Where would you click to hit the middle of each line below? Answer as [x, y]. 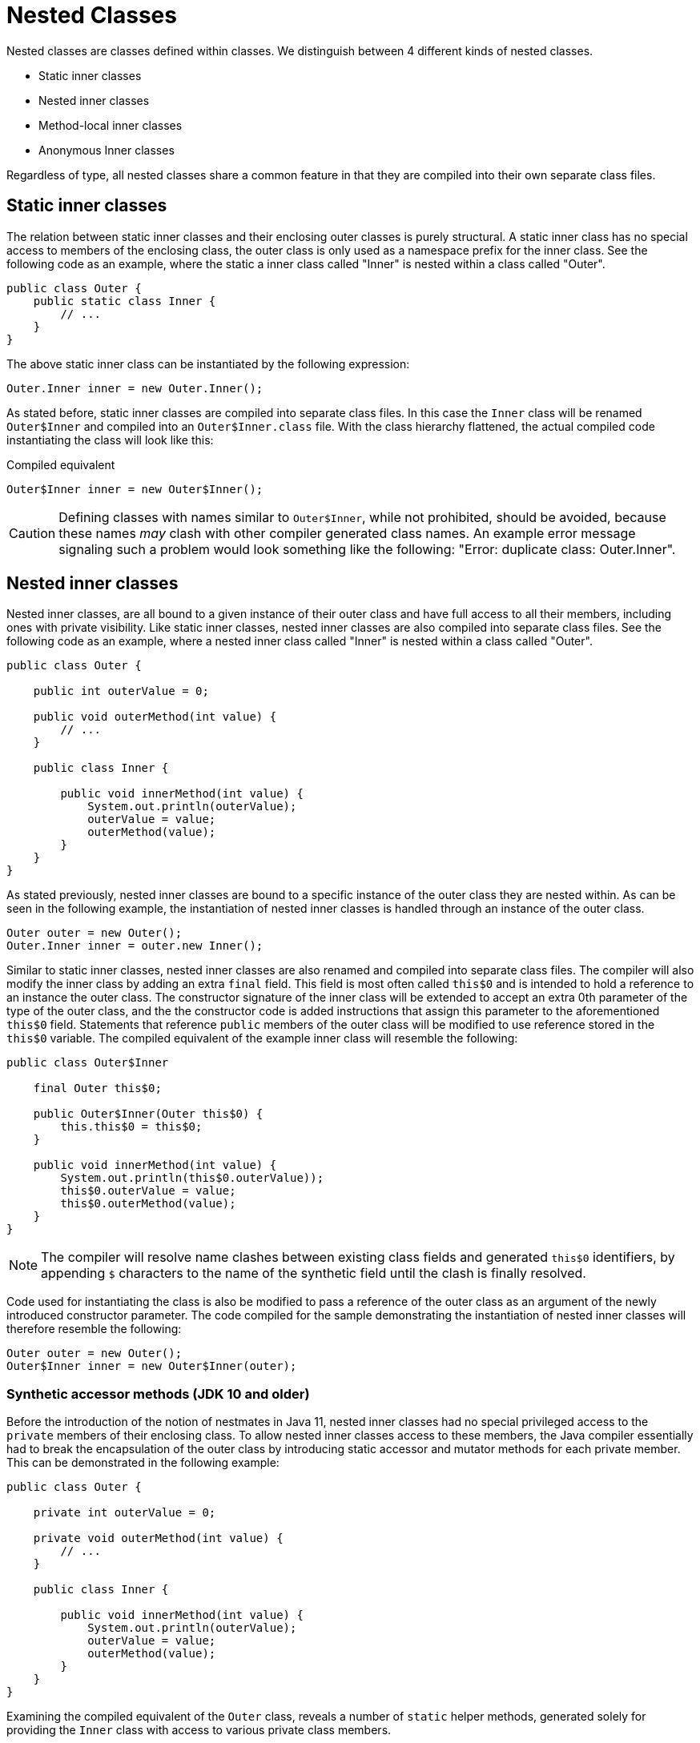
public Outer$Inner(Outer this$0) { [148, 1114]
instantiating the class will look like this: [110, 440]
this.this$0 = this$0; [131, 1127]
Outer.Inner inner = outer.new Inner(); [135, 946]
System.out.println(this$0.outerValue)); [192, 1178]
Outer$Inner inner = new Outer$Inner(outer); [152, 1366]
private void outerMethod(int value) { [158, 1538]
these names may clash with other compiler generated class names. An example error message [347, 533]
